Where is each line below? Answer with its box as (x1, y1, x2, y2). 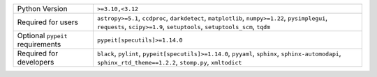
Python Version (17, 4, 68, 13)
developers (17, 58, 54, 67)
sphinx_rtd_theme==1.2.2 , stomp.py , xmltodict (96, 58, 242, 67)
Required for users (17, 17, 78, 27)
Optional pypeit (17, 31, 68, 40)
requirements (17, 40, 61, 49)
